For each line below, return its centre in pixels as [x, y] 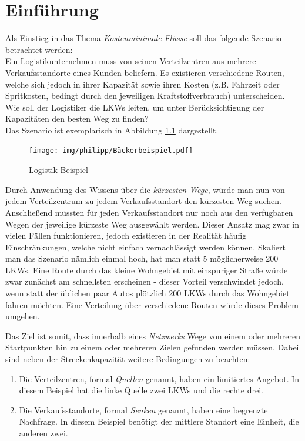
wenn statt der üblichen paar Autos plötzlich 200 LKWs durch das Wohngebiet [148, 293]
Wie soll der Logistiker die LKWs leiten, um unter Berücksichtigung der [135, 107]
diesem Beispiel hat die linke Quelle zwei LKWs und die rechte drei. [141, 390]
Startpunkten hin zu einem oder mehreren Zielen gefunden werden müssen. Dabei [152, 347]
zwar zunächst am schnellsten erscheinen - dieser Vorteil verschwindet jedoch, [145, 281]
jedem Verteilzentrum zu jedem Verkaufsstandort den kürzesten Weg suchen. [143, 201]
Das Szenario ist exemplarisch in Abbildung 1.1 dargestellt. [112, 130]
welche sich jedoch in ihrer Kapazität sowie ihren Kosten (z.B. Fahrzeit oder [143, 84]
